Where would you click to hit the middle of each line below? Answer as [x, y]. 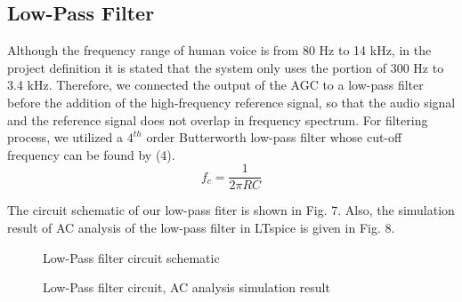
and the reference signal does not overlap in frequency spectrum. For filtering [218, 119]
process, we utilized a [65, 137]
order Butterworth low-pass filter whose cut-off [274, 137]
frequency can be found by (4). [91, 154]
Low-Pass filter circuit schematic [131, 257]
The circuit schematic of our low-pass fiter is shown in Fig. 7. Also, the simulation [231, 210]
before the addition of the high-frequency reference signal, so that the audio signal [231, 102]
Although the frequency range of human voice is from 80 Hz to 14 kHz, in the [219, 50]
